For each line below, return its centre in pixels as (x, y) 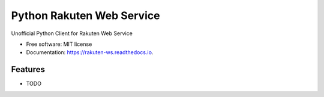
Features (28, 69)
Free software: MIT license (59, 44)
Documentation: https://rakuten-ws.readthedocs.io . (90, 52)
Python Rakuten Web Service (85, 15)
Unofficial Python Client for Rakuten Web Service (72, 33)
